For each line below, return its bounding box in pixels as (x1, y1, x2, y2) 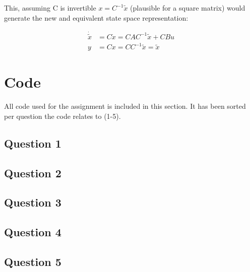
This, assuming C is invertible (4, 3, 96, 13)
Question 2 (4, 165, 61, 180)
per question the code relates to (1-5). (4, 110, 121, 121)
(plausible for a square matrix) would (130, 3, 245, 13)
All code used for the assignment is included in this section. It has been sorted (4, 101, 246, 111)
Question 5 (4, 254, 61, 269)
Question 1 (4, 135, 61, 151)
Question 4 (4, 224, 61, 240)
